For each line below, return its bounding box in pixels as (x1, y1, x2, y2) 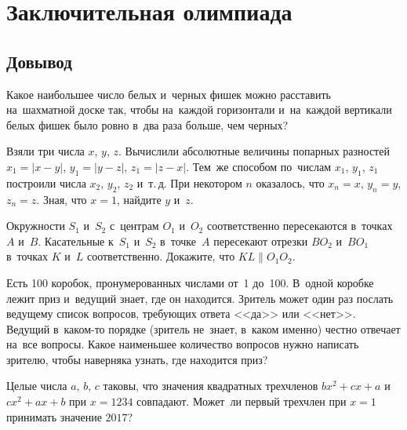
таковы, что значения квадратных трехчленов (103, 377, 318, 394)
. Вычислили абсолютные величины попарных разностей (118, 143, 390, 159)
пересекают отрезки (213, 232, 308, 249)
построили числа (6, 174, 86, 191)
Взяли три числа (6, 143, 85, 159)
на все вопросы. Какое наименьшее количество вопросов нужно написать (6, 336, 359, 352)
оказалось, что (256, 174, 325, 191)
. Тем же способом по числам (186, 158, 332, 174)
